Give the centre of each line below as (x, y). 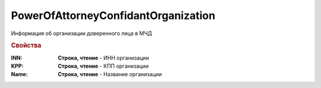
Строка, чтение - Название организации (110, 74)
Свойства (26, 46)
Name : (19, 74)
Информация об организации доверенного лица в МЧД (81, 33)
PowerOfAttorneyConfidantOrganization (113, 15)
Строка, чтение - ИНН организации (103, 58)
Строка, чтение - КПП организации (103, 66)
